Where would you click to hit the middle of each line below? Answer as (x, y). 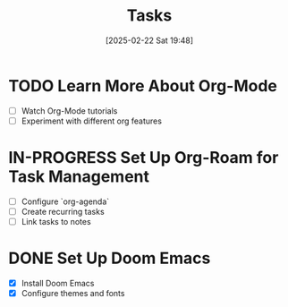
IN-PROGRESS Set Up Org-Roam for (144, 158)
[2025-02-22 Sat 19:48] (149, 40)
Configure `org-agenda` (65, 201)
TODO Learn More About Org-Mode (143, 85)
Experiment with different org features (92, 121)
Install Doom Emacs (58, 283)
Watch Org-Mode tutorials (69, 111)
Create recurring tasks (63, 211)
